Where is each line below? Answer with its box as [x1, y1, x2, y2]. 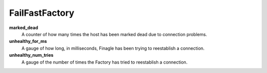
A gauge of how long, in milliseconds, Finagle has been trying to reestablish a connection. [21, 45, 205, 51]
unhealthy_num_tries [9, 52, 54, 58]
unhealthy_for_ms [9, 38, 47, 44]
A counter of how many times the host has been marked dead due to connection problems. [21, 31, 207, 37]
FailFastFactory [9, 7, 75, 18]
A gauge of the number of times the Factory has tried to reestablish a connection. [21, 59, 188, 65]
